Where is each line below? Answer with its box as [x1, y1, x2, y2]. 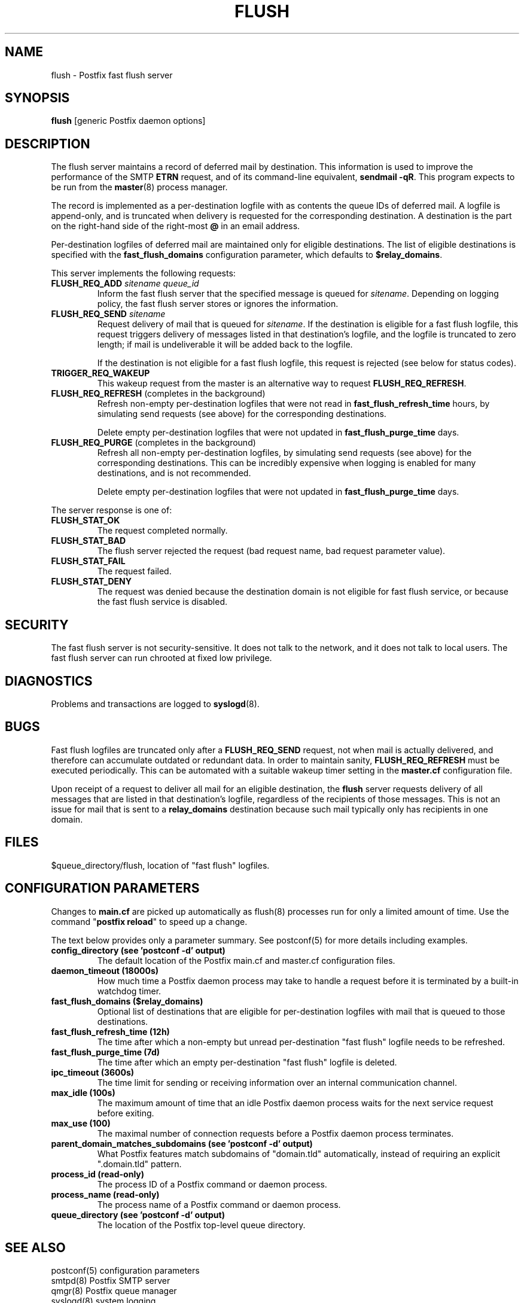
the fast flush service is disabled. [97, 596, 228, 607]
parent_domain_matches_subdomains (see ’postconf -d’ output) [51, 1138, 313, 1149]
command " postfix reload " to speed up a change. [51, 916, 248, 927]
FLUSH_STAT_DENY [51, 576, 132, 587]
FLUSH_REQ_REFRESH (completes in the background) [51, 388, 266, 399]
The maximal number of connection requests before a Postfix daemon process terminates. [97, 1128, 454, 1138]
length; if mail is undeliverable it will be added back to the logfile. [97, 339, 353, 350]
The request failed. [97, 566, 172, 577]
